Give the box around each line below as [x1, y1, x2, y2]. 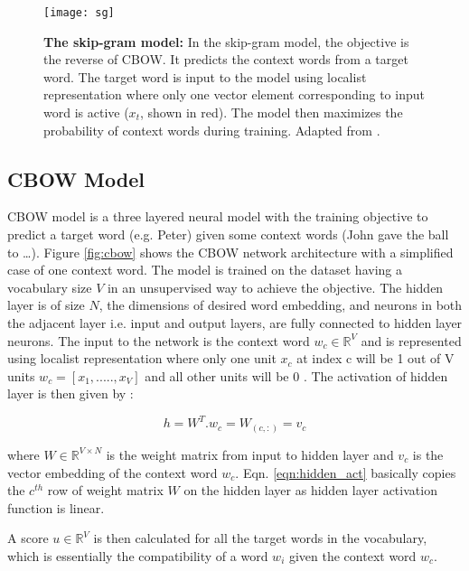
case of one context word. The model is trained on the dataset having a [7, 260, 402, 279]
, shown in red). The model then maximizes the [139, 103, 403, 122]
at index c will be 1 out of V [296, 349, 455, 368]
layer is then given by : [7, 384, 134, 403]
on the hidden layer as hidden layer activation [183, 481, 437, 500]
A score [7, 529, 49, 548]
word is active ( [43, 103, 129, 122]
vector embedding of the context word [7, 463, 218, 482]
